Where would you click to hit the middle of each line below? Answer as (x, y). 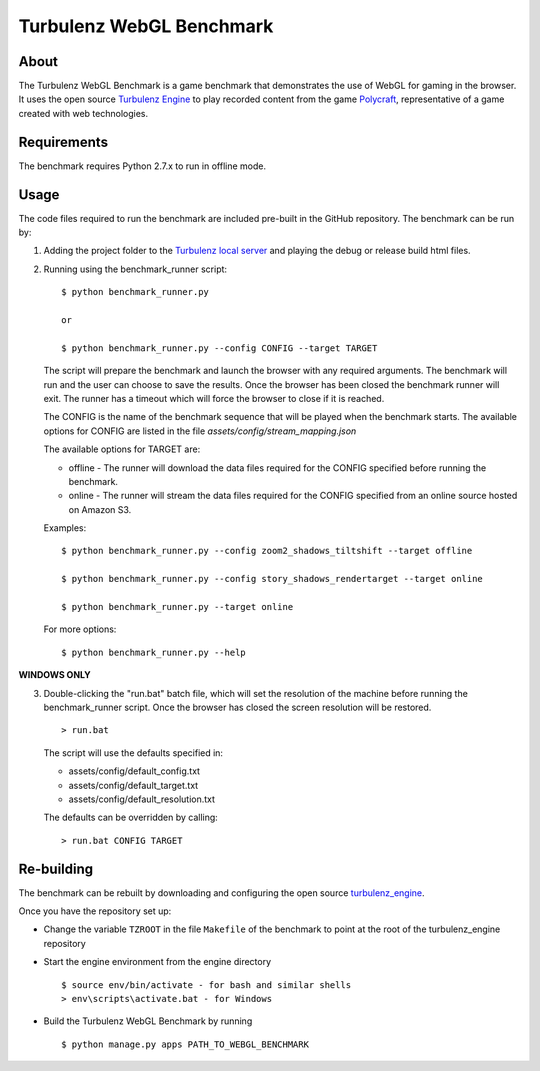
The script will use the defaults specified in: (133, 752)
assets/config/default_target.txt (133, 785)
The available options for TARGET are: (122, 449)
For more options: (80, 629)
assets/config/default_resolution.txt (141, 799)
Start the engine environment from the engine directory (157, 962)
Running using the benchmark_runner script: (135, 269)
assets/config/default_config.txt (134, 771)
